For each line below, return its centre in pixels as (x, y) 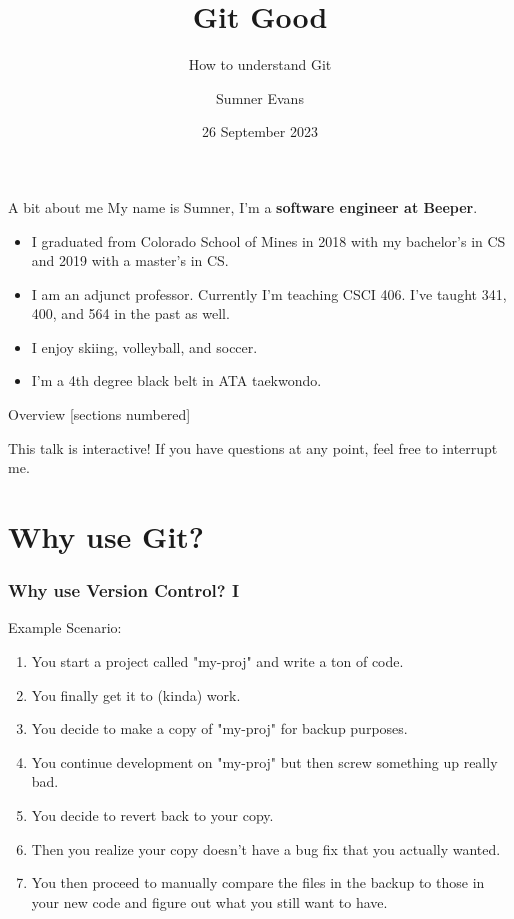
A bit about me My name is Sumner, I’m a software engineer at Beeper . (243, 206)
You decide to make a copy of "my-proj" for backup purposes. (219, 728)
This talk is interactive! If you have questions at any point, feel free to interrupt (253, 447)
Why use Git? (106, 536)
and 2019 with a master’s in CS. (130, 260)
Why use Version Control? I (124, 590)
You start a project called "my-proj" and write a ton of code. (217, 661)
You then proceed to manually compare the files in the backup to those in (258, 882)
